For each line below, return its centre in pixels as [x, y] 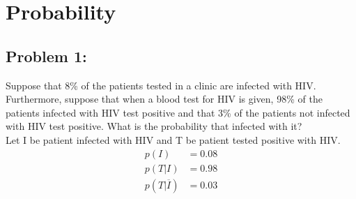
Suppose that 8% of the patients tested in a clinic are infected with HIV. [161, 85]
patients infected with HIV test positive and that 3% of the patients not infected [178, 112]
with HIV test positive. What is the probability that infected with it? [154, 126]
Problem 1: [46, 56]
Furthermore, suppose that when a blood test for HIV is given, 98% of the [164, 99]
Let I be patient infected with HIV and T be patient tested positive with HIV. [173, 139]
